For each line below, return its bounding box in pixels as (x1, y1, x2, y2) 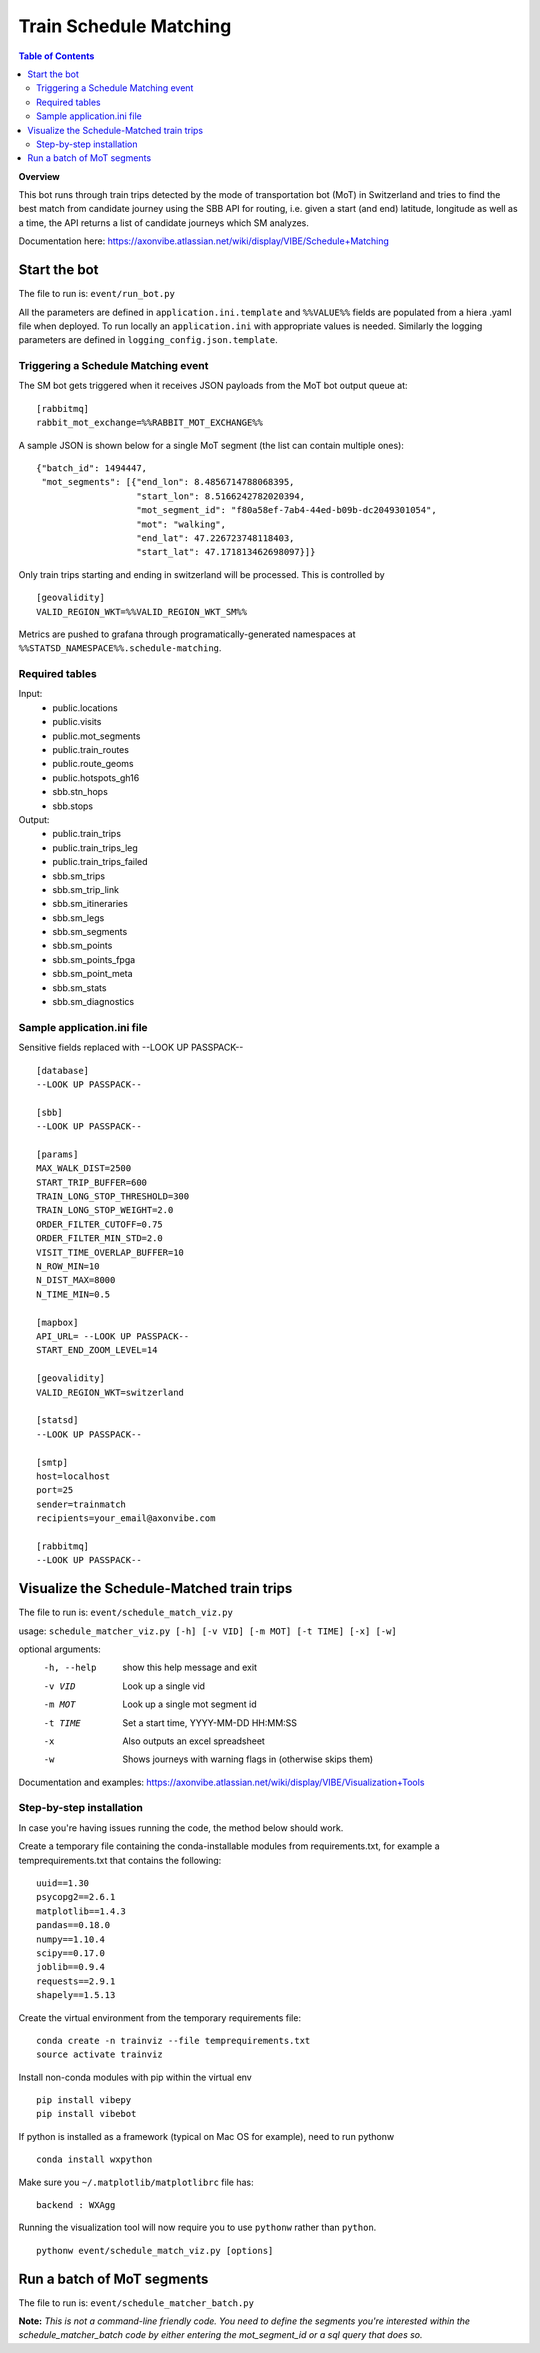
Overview (18, 170, 60, 182)
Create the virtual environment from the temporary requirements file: (18, 2011, 302, 2024)
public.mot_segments (52, 730, 141, 742)
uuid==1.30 (36, 1877, 90, 1889)
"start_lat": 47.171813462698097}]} (136, 546, 316, 558)
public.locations (52, 701, 119, 714)
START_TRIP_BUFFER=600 (36, 1176, 148, 1188)
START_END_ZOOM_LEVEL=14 (36, 1345, 158, 1356)
